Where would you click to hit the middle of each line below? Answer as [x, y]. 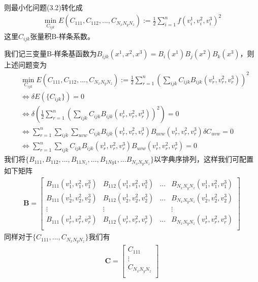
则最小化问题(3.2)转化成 [43, 7]
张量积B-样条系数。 [62, 36]
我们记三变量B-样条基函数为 [51, 54]
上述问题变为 [25, 65]
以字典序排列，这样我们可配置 [204, 159]
